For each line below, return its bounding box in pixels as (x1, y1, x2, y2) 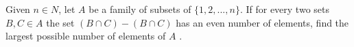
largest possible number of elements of (5, 29, 166, 43)
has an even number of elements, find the (176, 15, 349, 29)
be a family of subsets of (88, 2, 191, 16)
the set (46, 15, 75, 29)
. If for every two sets (239, 2, 329, 16)
